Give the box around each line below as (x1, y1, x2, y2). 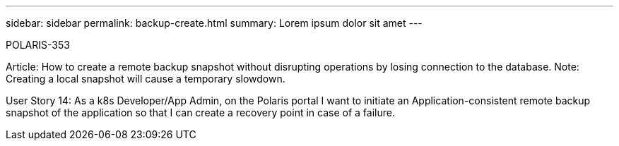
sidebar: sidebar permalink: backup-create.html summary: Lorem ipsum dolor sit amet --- (6, 17, 423, 29)
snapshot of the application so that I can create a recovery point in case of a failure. (6, 107, 395, 118)
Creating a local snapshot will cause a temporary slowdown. (6, 73, 285, 85)
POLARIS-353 (6, 39, 70, 51)
